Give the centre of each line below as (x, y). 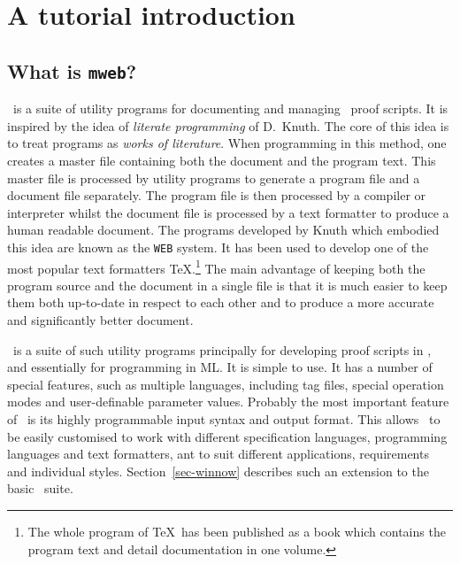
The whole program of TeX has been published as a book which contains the (237, 531)
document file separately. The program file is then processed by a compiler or (217, 195)
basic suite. (40, 488)
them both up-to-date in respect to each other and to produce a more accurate (221, 302)
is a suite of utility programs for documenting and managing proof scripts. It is (230, 108)
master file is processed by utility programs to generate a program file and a (214, 178)
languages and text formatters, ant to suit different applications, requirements (218, 454)
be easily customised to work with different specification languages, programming (227, 436)
